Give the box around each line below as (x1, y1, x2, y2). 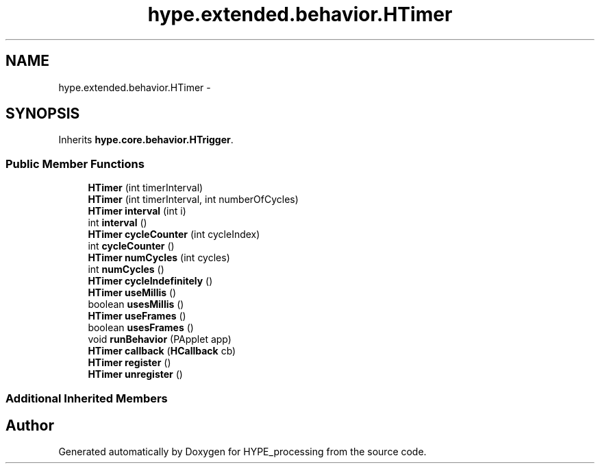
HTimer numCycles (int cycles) (88, 252, 230, 264)
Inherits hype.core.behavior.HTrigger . (58, 134, 234, 146)
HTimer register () (88, 357, 171, 369)
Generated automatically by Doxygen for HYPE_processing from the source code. (58, 446, 427, 458)
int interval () (88, 217, 147, 229)
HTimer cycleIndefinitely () (88, 275, 213, 287)
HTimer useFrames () (88, 310, 186, 322)
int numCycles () (88, 263, 164, 276)
